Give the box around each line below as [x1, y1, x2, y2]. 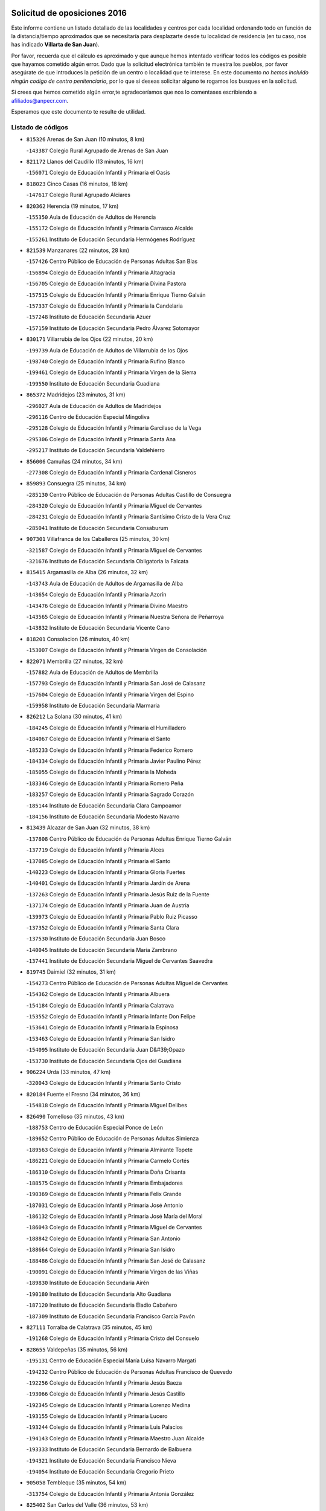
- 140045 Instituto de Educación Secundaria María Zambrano [26, 946, 177, 953]
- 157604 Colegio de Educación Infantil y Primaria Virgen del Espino [26, 691, 194, 698]
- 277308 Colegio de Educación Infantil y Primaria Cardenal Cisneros [26, 468, 196, 476]
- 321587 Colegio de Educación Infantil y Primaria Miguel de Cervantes [26, 546, 202, 554]
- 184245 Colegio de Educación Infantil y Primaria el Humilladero [26, 724, 187, 731]
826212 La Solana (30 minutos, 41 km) [26, 713, 123, 720]
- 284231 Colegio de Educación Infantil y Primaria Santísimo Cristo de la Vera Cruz [26, 513, 231, 520]
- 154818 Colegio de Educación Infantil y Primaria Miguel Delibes [26, 1102, 187, 1109]
